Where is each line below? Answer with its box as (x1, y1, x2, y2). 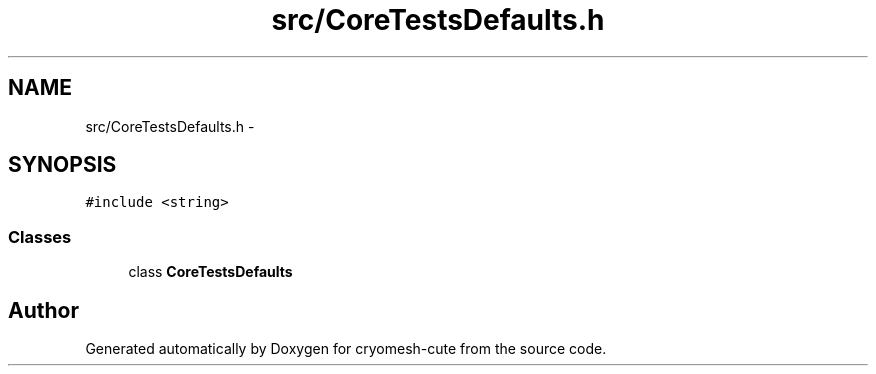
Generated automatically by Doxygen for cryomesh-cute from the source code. (85, 340, 607, 358)
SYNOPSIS (8, 152, 117, 178)
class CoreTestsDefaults (128, 263, 293, 281)
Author (8, 297, 79, 323)
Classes (8, 226, 72, 247)
